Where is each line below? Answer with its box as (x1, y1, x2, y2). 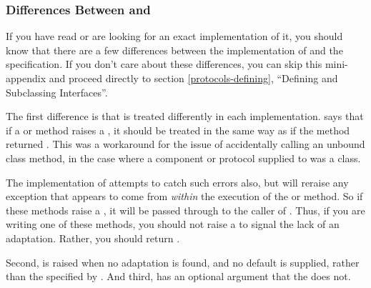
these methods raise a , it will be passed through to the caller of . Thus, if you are (6, 202, 365, 217)
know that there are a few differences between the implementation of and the (6, 42, 343, 57)
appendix (6, 71, 46, 85)
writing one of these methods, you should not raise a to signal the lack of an (6, 217, 340, 232)
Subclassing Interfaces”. (6, 84, 108, 99)
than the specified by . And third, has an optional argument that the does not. (6, 269, 351, 284)
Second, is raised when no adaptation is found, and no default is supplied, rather (6, 254, 360, 269)
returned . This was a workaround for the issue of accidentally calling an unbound (6, 136, 365, 152)
